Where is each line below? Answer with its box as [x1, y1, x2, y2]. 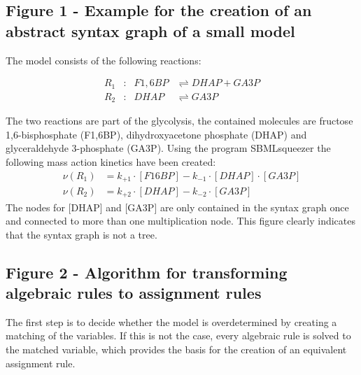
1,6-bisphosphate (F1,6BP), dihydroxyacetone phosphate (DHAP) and [6, 127, 307, 141]
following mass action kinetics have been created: [6, 154, 216, 169]
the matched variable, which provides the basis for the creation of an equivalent [6, 342, 347, 357]
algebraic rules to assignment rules [6, 282, 262, 304]
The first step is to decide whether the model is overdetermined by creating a [6, 314, 337, 329]
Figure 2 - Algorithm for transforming [6, 261, 288, 283]
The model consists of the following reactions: [6, 52, 201, 67]
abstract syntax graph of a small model [6, 20, 295, 41]
